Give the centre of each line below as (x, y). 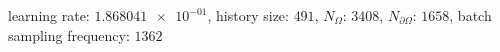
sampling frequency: (69, 34)
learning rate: (49, 15)
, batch (470, 15)
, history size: (248, 15)
